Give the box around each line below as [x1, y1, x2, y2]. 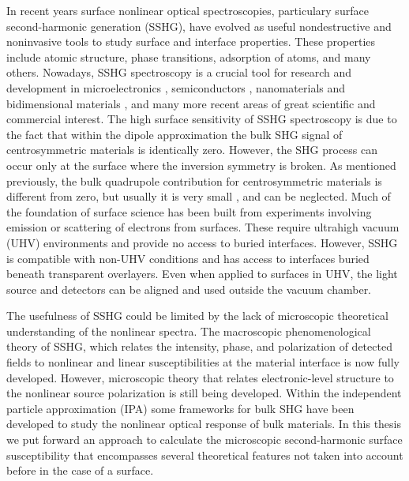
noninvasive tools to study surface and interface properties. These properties [6, 33, 376, 50]
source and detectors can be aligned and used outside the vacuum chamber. [6, 280, 372, 297]
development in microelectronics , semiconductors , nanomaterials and [6, 79, 346, 96]
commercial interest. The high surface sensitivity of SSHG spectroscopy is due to [6, 111, 397, 127]
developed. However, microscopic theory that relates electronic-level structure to [6, 369, 394, 385]
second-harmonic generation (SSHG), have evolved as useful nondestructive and [6, 17, 392, 34]
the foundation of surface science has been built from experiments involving [6, 203, 372, 220]
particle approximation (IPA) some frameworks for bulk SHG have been [6, 400, 355, 416]
